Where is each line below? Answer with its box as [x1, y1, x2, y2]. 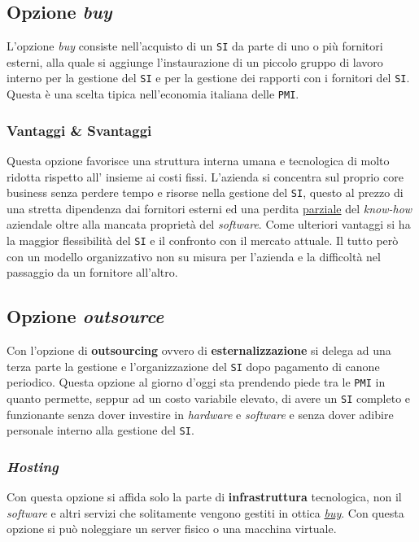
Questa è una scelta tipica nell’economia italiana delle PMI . [7, 85, 299, 103]
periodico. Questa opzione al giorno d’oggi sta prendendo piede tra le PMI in [7, 374, 386, 391]
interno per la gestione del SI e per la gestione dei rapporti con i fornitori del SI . [7, 69, 410, 86]
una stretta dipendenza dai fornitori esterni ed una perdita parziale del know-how [7, 199, 412, 216]
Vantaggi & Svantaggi [7, 120, 152, 140]
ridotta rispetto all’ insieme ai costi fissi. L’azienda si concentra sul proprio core [7, 168, 404, 185]
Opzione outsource [7, 304, 164, 329]
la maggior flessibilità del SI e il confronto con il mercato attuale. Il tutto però [7, 232, 399, 249]
